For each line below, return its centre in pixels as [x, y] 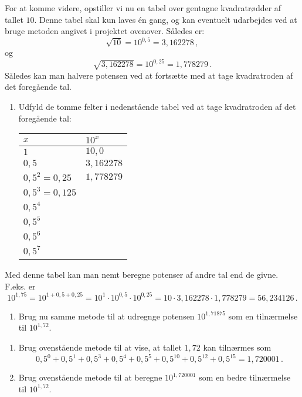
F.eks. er [20, 286]
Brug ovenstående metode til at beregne [90, 377]
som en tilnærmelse [263, 316]
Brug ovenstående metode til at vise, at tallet [100, 347]
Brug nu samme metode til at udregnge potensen [106, 316]
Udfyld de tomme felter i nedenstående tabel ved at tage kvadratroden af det [157, 106]
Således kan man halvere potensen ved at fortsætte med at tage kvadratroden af [149, 75]
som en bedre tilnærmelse [245, 377]
